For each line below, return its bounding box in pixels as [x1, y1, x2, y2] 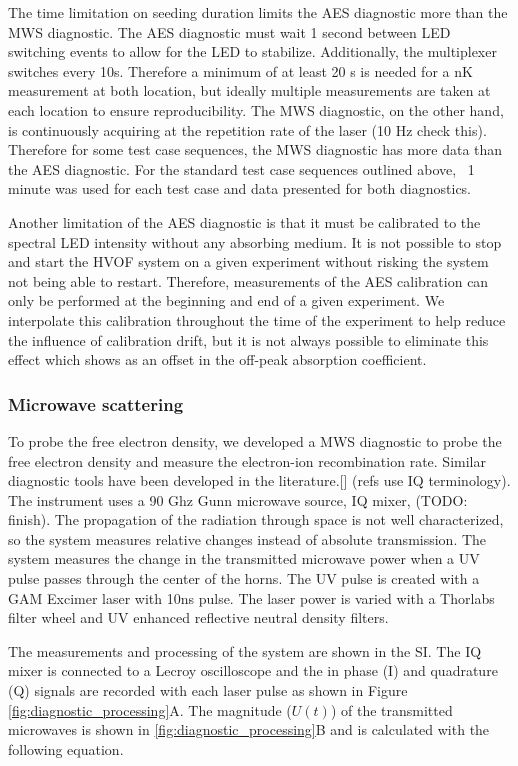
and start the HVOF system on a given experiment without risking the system [8, 251, 489, 272]
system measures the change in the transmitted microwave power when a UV [8, 548, 480, 569]
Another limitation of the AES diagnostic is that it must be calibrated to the [8, 211, 481, 232]
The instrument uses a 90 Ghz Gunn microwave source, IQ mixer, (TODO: [8, 489, 468, 510]
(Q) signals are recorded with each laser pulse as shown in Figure [8, 680, 408, 701]
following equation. [8, 738, 124, 759]
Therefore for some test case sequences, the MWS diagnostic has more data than [8, 139, 503, 160]
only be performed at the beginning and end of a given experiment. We [8, 290, 445, 311]
